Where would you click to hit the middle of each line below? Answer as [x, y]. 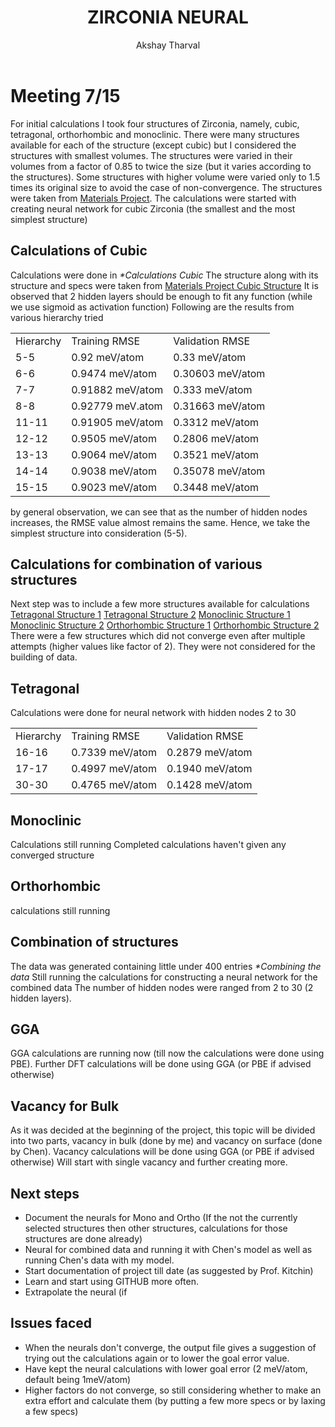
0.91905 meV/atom [117, 422]
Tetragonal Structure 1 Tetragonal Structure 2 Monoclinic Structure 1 [150, 615]
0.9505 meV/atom [114, 438]
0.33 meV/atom [210, 357]
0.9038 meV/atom [114, 471]
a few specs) [51, 1411]
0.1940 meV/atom [209, 769]
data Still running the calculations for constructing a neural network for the [164, 977]
